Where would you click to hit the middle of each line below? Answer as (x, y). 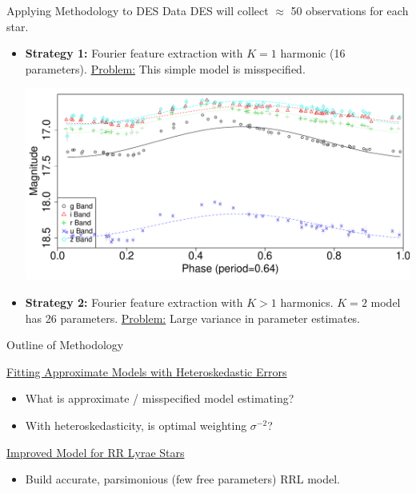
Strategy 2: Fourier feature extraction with (134, 302)
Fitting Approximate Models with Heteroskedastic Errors (147, 371)
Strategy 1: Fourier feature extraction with (134, 53)
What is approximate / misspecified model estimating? (160, 398)
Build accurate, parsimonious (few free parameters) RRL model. (182, 479)
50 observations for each (350, 10)
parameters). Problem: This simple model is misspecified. (165, 68)
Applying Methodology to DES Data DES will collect (138, 10)
